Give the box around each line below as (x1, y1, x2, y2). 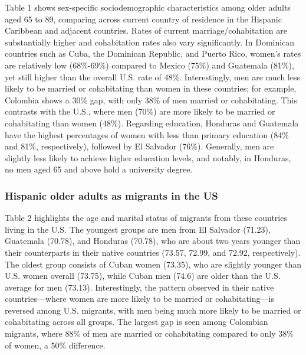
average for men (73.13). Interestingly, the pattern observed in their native (5, 281, 274, 293)
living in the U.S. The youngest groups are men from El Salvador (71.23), (5, 223, 271, 235)
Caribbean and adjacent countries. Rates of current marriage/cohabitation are (5, 24, 287, 37)
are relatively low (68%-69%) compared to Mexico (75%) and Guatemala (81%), (5, 58, 294, 71)
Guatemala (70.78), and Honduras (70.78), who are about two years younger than (5, 235, 301, 247)
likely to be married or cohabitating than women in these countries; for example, (5, 82, 297, 95)
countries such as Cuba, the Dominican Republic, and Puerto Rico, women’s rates (5, 47, 301, 60)
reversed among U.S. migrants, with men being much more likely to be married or (5, 304, 301, 316)
